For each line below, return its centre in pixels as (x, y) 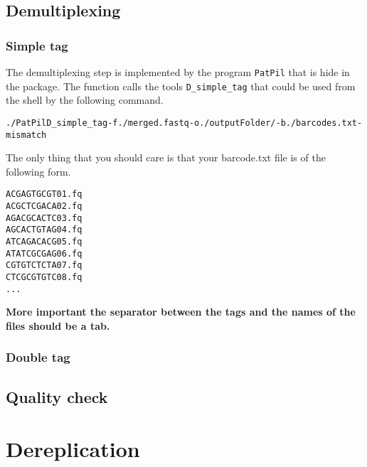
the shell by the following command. (85, 100)
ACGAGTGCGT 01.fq (44, 194)
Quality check (57, 396)
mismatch (26, 135)
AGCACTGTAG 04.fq (44, 230)
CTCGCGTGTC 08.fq (44, 277)
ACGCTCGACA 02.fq (44, 206)
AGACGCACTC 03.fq (44, 218)
